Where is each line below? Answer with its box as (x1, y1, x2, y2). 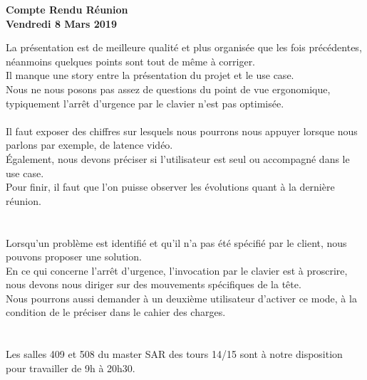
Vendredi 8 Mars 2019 (6, 16, 117, 31)
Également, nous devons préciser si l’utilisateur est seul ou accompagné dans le (6, 151, 350, 166)
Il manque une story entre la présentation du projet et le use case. (6, 68, 294, 83)
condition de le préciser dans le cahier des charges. (6, 305, 226, 320)
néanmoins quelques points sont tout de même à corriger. (6, 53, 256, 68)
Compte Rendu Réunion (6, 2, 128, 16)
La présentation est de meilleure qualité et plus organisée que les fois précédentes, (6, 40, 362, 55)
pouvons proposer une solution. (6, 249, 142, 264)
